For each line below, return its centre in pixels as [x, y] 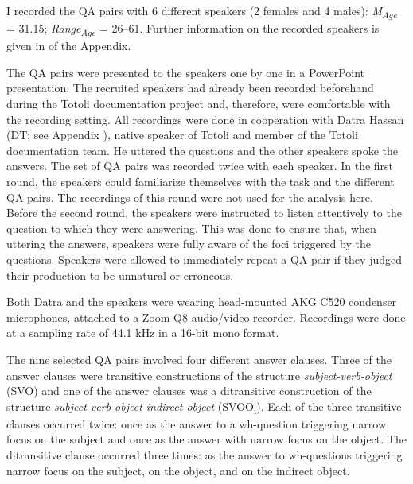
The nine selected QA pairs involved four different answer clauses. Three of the [199, 359]
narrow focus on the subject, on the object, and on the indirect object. [178, 470]
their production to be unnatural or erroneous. [120, 275]
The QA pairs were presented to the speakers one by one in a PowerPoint [186, 72]
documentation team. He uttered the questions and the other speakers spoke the [203, 150]
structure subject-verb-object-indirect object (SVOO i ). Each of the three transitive [204, 407]
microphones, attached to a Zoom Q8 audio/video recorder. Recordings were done [206, 317]
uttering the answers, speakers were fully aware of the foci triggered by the [189, 244]
